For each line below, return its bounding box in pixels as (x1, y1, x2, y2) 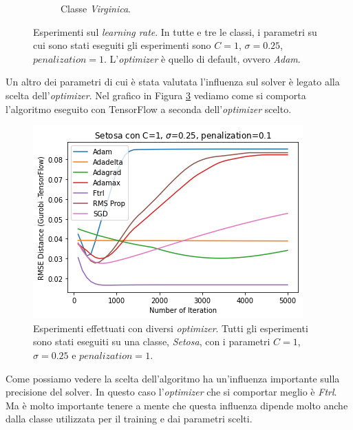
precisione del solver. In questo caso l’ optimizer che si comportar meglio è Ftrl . (6, 385, 337, 399)
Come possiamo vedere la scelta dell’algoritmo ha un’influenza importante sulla (6, 371, 340, 385)
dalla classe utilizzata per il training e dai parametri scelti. (6, 411, 253, 426)
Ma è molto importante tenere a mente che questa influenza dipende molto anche (6, 398, 348, 412)
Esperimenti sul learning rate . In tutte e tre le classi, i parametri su (33, 24, 317, 39)
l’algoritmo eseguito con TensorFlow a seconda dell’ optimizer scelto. (6, 101, 292, 116)
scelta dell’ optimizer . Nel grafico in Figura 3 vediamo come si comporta (6, 88, 306, 102)
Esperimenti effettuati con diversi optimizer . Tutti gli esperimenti (33, 320, 308, 335)
